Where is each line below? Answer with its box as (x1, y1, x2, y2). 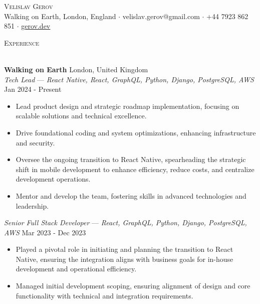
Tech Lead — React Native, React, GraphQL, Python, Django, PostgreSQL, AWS (4, 74, 254, 84)
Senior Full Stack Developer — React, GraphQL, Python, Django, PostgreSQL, (4, 217, 247, 228)
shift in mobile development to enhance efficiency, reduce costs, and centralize (16, 164, 254, 174)
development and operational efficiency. (16, 263, 137, 274)
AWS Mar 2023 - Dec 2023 (4, 227, 86, 237)
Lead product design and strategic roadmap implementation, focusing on (16, 100, 239, 111)
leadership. (16, 200, 49, 211)
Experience (4, 37, 39, 48)
